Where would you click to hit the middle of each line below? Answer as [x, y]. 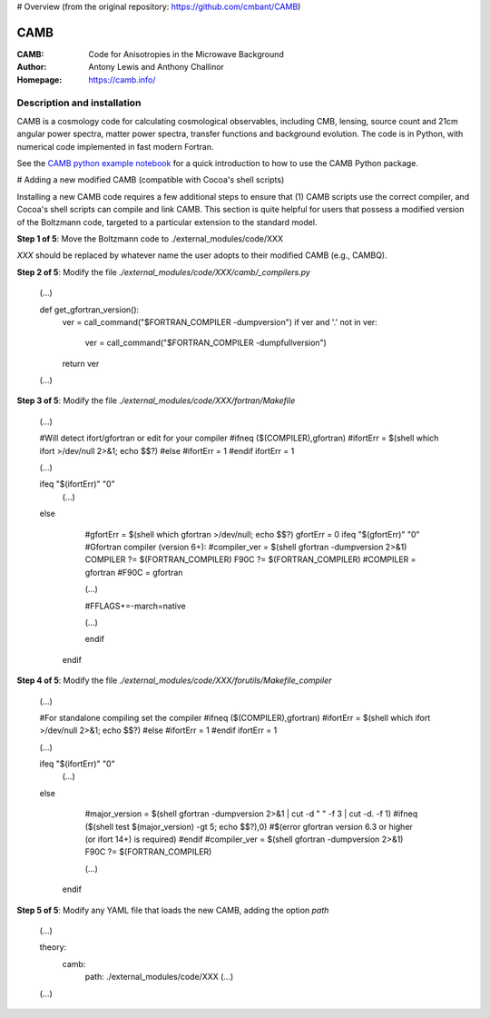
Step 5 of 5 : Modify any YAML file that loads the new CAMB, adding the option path [173, 910]
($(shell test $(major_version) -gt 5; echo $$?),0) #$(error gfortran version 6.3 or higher [249, 826]
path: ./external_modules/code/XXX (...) [159, 977]
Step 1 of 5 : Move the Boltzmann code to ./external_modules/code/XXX [150, 238]
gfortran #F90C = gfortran [134, 572]
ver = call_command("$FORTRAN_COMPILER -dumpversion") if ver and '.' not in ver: [220, 321]
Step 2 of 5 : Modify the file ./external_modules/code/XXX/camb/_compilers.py [163, 272]
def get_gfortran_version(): [89, 310]
